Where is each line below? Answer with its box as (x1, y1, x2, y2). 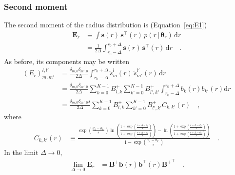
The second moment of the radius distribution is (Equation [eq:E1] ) (4, 20, 207, 30)
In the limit (4, 147, 39, 157)
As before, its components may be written (4, 56, 129, 66)
